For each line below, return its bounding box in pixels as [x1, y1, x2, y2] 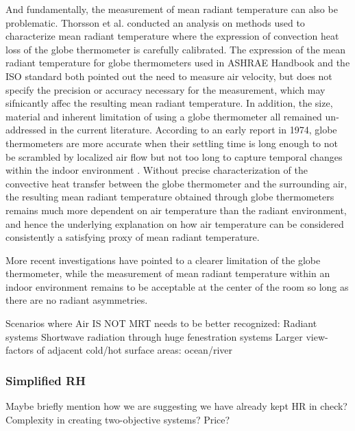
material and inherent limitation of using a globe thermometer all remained [5, 109, 322, 123]
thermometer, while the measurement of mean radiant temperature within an [5, 266, 330, 280]
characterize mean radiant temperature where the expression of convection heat [5, 29, 339, 43]
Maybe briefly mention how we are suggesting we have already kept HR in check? [5, 399, 347, 413]
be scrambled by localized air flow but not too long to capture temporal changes [5, 149, 343, 164]
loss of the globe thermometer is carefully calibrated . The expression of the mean [5, 42, 346, 56]
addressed [5, 122, 47, 137]
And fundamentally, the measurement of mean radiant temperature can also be [5, 2, 338, 16]
